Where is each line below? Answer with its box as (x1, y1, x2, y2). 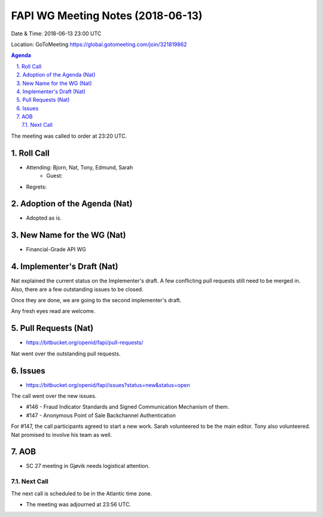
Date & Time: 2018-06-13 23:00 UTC (11, 30, 102, 37)
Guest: (46, 172, 63, 180)
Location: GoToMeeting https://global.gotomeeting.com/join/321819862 (11, 41, 187, 48)
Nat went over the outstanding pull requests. (11, 350, 121, 357)
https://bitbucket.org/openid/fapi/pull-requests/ (26, 339, 144, 346)
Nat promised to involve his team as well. (11, 431, 112, 438)
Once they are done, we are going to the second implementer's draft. (11, 297, 182, 304)
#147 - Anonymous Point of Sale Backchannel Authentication (26, 412, 176, 419)
